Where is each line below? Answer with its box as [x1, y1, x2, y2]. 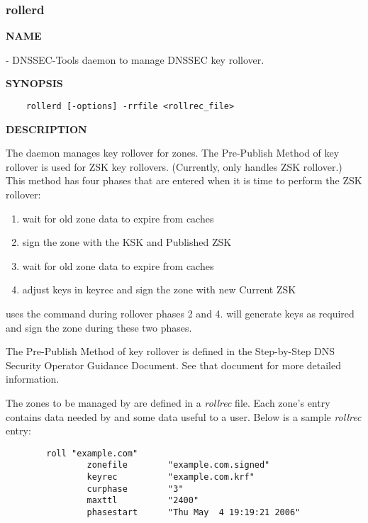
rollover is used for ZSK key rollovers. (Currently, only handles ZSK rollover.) [6, 159, 342, 174]
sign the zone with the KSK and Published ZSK [22, 235, 232, 249]
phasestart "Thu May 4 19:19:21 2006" [87, 507, 301, 518]
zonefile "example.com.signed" [87, 460, 270, 471]
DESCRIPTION [6, 121, 87, 136]
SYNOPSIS [6, 76, 63, 91]
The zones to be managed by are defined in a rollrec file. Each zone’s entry [6, 395, 330, 410]
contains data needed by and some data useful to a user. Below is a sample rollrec [6, 409, 362, 424]
